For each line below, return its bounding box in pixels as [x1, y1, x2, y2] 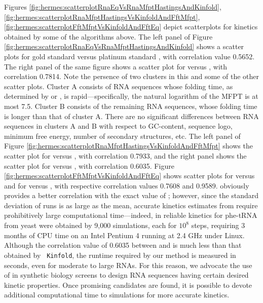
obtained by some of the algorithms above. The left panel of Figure [4, 31, 213, 42]
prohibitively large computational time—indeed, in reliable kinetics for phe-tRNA [4, 210, 257, 220]
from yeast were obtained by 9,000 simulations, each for [4, 220, 177, 231]
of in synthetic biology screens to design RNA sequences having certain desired [4, 270, 249, 280]
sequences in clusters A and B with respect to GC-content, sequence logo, [4, 121, 233, 131]
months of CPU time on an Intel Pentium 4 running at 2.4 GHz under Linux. [4, 230, 245, 240]
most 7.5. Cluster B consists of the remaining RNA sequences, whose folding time [4, 100, 257, 111]
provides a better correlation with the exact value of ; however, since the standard [4, 190, 259, 201]
